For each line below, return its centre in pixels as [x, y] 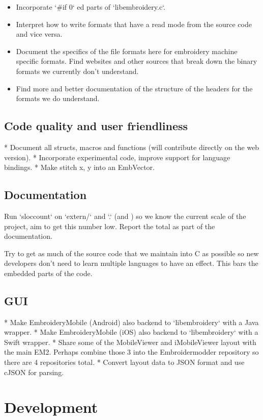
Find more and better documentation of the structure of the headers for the [134, 88]
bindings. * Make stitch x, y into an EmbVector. [79, 167]
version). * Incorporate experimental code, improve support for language [117, 157]
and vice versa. [39, 34]
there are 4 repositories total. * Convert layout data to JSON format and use [124, 362]
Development [51, 407]
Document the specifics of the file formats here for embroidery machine [127, 51]
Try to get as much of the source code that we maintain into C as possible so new [131, 253]
